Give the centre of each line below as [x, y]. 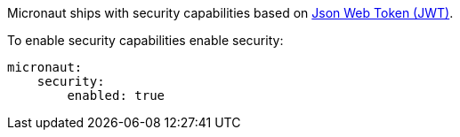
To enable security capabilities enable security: [145, 40]
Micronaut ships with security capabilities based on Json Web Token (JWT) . [230, 13]
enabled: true [116, 95]
